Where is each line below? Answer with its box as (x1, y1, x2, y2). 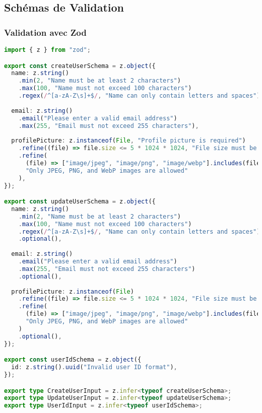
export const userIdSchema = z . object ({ (4, 356, 142, 364)
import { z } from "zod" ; (4, 46, 91, 53)
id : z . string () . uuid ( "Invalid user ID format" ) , (11, 364, 177, 371)
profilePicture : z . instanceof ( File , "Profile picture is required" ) (11, 137, 246, 145)
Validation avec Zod (4, 26, 87, 38)
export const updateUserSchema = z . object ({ (4, 198, 156, 205)
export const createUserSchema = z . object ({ (4, 62, 156, 70)
